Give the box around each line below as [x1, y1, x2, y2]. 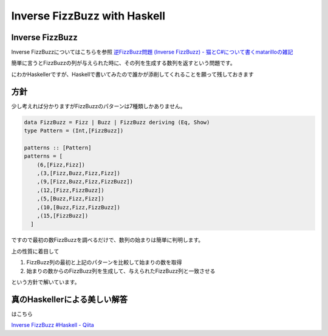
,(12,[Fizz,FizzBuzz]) [36, 187, 104, 194]
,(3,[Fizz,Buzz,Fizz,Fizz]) [36, 170, 121, 177]
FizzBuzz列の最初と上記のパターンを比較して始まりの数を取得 [26, 259, 182, 266]
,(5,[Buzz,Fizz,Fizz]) [36, 195, 104, 202]
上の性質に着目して [11, 247, 60, 255]
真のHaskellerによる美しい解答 [11, 294, 128, 304]
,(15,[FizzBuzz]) [36, 213, 89, 219]
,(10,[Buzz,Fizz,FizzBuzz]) [36, 204, 121, 211]
